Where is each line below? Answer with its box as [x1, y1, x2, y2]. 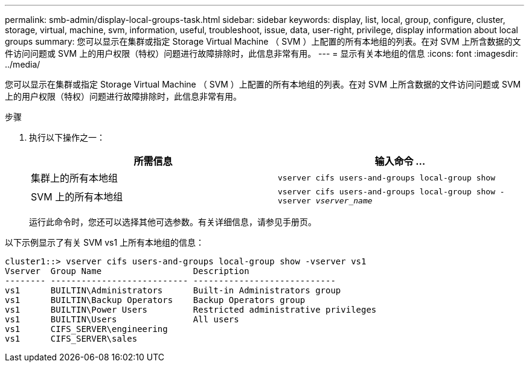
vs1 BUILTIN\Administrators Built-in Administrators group [5, 286, 341, 295]
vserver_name [315, 196, 373, 205]
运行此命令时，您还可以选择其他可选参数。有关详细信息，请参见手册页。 [29, 217, 316, 227]
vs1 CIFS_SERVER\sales [5, 334, 138, 343]
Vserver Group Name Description [5, 266, 249, 276]
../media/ [5, 59, 40, 69]
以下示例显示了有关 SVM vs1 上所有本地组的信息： [5, 237, 205, 247]
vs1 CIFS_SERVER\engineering [5, 324, 168, 334]
